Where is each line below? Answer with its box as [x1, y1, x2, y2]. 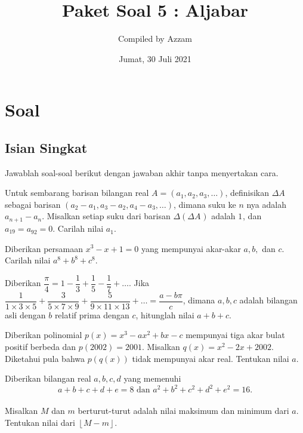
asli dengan [5, 308, 46, 321]
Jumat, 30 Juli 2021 [119, 52, 191, 65]
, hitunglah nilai [135, 308, 194, 321]
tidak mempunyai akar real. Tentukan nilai [132, 352, 289, 364]
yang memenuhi [123, 372, 181, 385]
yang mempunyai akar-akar [141, 242, 241, 254]
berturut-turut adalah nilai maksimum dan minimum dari [78, 404, 289, 416]
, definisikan [225, 186, 270, 199]
